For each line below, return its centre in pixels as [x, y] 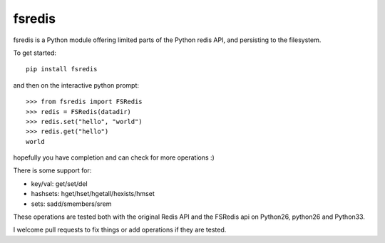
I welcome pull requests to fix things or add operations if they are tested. [120, 230]
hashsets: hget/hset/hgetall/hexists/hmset [93, 194]
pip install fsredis [62, 69]
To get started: [35, 53]
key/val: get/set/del [60, 183]
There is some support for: [52, 170]
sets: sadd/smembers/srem [71, 204]
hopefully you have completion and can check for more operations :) [114, 157]
